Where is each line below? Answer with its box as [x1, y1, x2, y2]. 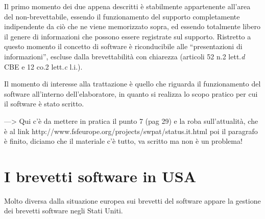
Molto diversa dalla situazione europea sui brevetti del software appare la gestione [4, 195, 261, 206]
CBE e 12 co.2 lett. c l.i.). [4, 61, 83, 72]
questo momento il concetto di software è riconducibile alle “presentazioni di [4, 41, 243, 52]
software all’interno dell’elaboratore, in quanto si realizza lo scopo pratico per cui [4, 88, 258, 99]
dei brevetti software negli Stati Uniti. [4, 205, 123, 216]
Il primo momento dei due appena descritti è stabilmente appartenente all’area [4, 1, 251, 11]
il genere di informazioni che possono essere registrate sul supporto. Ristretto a [4, 31, 251, 41]
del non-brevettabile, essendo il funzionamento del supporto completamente [4, 11, 240, 21]
